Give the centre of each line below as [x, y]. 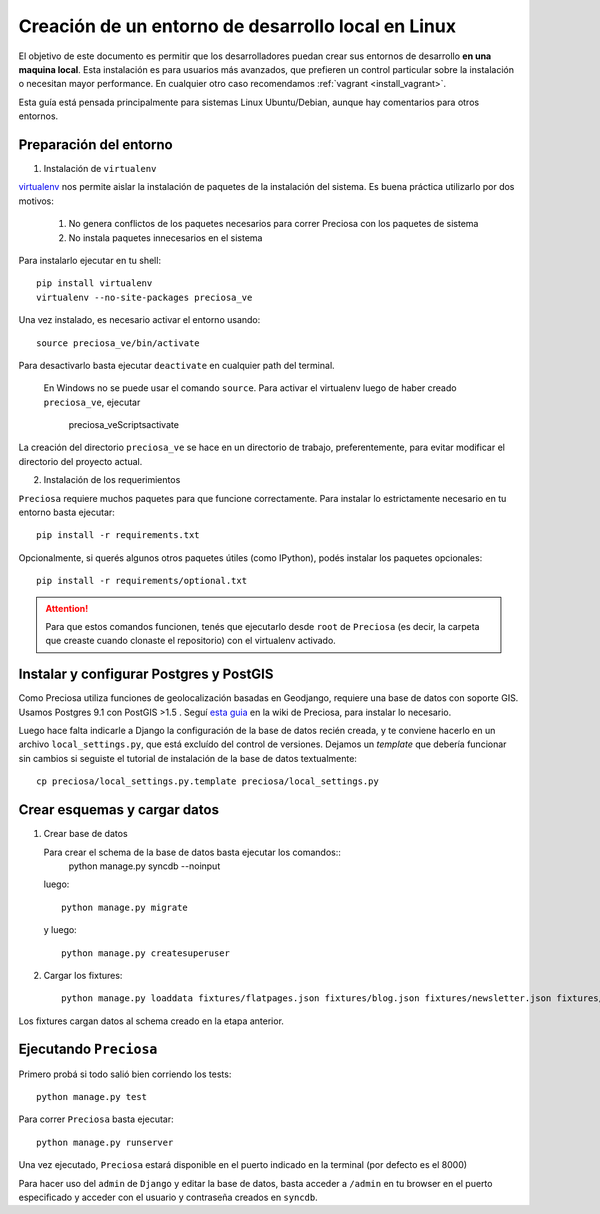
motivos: [36, 201]
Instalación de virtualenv [100, 169]
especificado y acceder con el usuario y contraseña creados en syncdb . [168, 1197]
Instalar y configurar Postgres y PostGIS [146, 674]
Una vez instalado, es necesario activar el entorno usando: [139, 320]
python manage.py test [92, 1096]
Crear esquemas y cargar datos [119, 810]
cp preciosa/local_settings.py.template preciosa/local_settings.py [207, 781]
